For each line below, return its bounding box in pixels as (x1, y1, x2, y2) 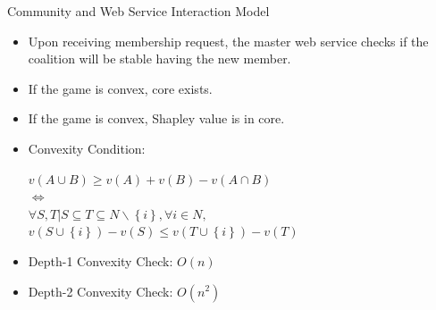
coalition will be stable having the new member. (28, 49, 291, 68)
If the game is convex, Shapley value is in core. (28, 109, 285, 128)
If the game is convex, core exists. (28, 79, 213, 97)
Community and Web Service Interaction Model (7, 2, 270, 20)
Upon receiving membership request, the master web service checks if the (28, 31, 429, 50)
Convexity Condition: (28, 138, 146, 157)
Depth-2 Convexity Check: (28, 281, 173, 300)
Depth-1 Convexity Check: (28, 251, 173, 270)
